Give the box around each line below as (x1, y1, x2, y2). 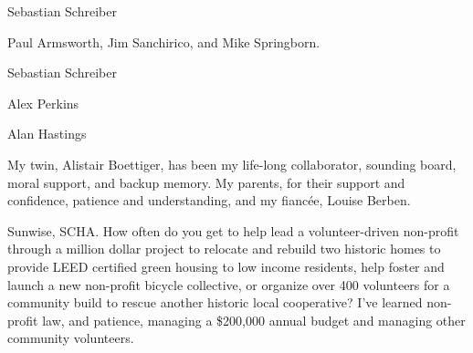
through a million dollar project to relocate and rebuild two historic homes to (7, 239, 441, 258)
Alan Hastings (7, 124, 87, 143)
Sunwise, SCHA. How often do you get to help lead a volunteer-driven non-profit (7, 221, 459, 240)
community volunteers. (7, 328, 134, 348)
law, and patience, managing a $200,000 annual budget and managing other (42, 310, 466, 329)
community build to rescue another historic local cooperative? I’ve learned (7, 293, 423, 312)
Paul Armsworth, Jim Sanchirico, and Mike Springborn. (7, 32, 321, 51)
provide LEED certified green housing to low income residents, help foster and (7, 256, 445, 275)
